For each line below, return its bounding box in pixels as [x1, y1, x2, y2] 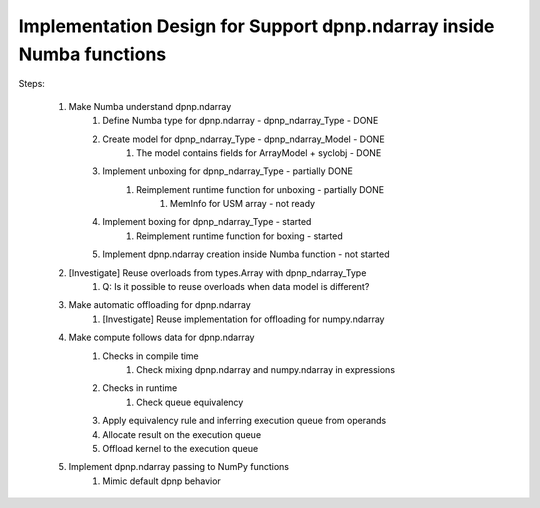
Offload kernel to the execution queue [102, 442, 259, 454]
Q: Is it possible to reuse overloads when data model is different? [102, 281, 370, 293]
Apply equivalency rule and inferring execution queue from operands [102, 415, 387, 427]
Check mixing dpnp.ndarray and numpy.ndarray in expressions [136, 363, 395, 375]
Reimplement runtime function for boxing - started [136, 230, 344, 242]
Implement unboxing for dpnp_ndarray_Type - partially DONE [102, 165, 354, 177]
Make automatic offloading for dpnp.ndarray [68, 299, 252, 311]
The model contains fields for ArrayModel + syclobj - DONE [136, 146, 382, 159]
